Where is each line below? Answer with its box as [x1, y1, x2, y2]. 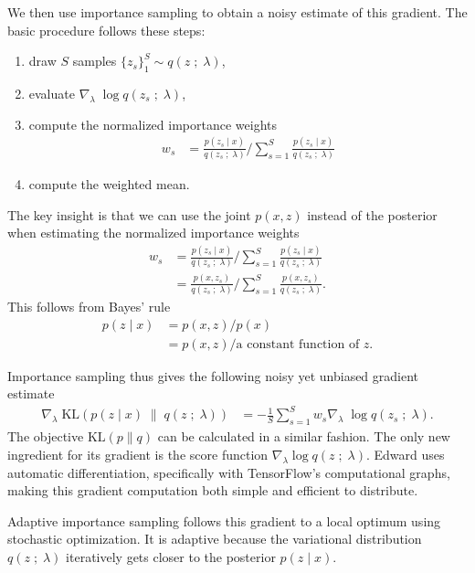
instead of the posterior [307, 205, 438, 224]
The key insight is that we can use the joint [7, 205, 251, 224]
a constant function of [236, 337, 360, 351]
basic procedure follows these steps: [7, 20, 206, 39]
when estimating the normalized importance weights [7, 223, 300, 242]
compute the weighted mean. [28, 175, 190, 194]
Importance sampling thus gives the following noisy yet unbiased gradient [7, 366, 419, 385]
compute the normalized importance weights [28, 114, 277, 133]
